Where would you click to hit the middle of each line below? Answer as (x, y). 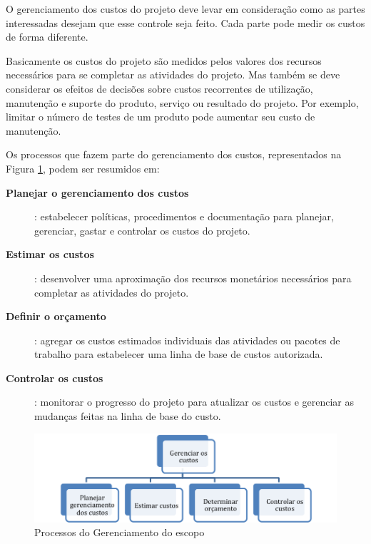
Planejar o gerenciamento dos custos (97, 192)
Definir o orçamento (56, 316)
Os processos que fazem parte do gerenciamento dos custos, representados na (174, 154)
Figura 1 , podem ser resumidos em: (83, 168)
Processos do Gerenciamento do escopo (120, 532)
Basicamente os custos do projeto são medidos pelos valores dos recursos (164, 60)
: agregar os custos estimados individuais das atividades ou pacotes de (187, 340)
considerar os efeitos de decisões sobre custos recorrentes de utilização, (159, 88)
